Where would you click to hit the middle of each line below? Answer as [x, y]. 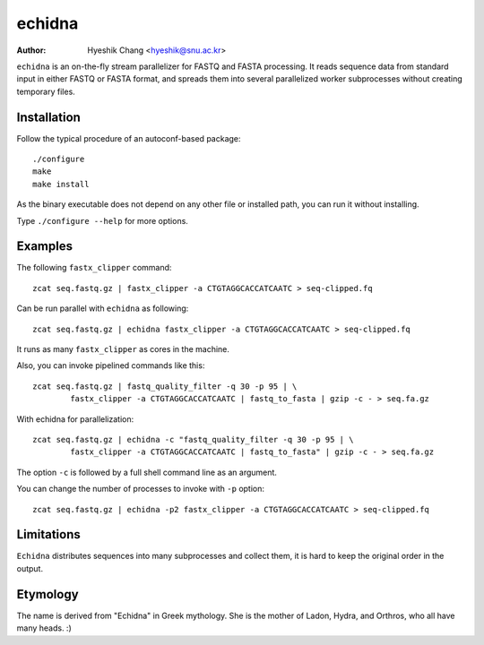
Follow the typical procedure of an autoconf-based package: [129, 138]
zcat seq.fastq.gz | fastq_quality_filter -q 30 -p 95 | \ [165, 386]
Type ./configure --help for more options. [102, 220]
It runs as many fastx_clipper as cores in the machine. [123, 349]
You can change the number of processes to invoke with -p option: [140, 489]
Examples [45, 246]
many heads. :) [44, 628]
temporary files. [46, 91]
